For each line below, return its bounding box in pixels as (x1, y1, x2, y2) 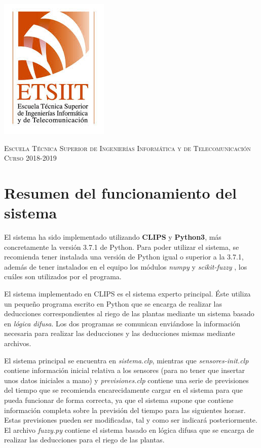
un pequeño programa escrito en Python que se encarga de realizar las (4, 298, 222, 309)
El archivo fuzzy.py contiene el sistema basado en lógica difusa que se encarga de (4, 424, 254, 435)
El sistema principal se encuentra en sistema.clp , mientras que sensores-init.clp (4, 355, 249, 365)
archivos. (4, 338, 31, 349)
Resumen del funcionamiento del (4, 182, 237, 203)
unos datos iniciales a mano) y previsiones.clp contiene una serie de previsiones (4, 375, 249, 385)
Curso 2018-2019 (4, 153, 57, 163)
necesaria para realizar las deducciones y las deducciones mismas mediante (4, 328, 235, 339)
